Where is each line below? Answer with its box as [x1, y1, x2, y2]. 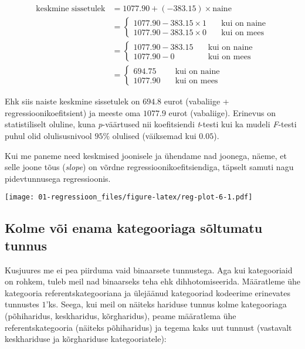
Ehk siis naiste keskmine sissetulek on [5, 95, 140, 107]
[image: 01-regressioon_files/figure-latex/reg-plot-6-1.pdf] [5, 193, 253, 202]
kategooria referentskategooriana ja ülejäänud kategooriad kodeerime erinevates [5, 286, 290, 299]
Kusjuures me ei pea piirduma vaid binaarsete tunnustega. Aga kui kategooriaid [5, 263, 293, 276]
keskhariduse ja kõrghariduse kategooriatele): [5, 333, 167, 345]
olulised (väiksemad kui [112, 129, 196, 141]
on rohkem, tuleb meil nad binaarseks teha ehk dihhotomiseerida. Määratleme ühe [5, 275, 301, 287]
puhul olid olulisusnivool [5, 129, 92, 141]
